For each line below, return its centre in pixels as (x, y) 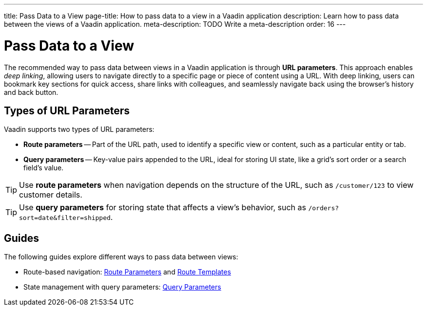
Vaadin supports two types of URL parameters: (79, 129)
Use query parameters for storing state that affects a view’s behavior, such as (163, 208)
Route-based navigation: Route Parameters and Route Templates (127, 272)
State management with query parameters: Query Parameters (122, 287)
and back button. (31, 92)
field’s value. (44, 168)
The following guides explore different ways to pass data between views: (121, 257)
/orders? (324, 208)
